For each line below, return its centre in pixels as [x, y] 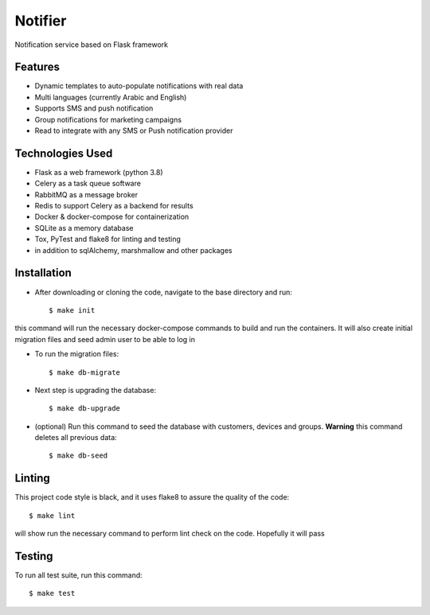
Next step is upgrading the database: [96, 390]
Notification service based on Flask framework [92, 45]
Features [37, 67]
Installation [43, 273]
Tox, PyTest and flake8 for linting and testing [107, 239]
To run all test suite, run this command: [78, 575]
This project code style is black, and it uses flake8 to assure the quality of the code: [152, 497]
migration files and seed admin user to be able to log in [105, 339]
